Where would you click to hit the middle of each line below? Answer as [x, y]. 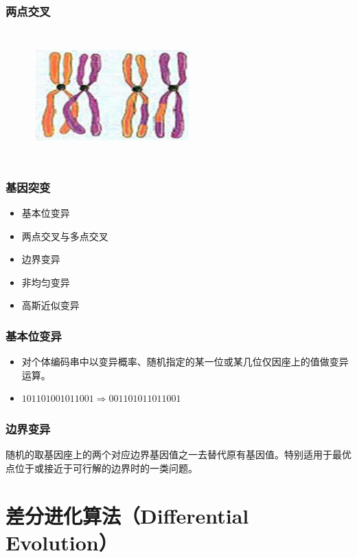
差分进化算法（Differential [127, 515]
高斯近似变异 [50, 305]
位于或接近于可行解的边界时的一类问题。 [106, 468]
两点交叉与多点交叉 [65, 236]
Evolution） [62, 542]
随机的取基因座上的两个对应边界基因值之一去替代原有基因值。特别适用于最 [174, 454]
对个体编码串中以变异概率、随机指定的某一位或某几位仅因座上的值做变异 [185, 362]
